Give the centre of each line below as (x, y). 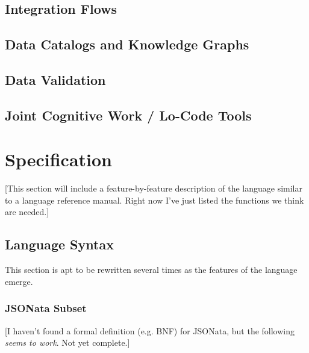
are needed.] (27, 212)
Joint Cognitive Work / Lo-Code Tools (128, 115)
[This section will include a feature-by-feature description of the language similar (154, 188)
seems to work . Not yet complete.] (67, 342)
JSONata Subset (46, 308)
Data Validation (55, 79)
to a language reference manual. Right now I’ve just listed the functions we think (154, 200)
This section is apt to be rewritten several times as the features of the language (151, 270)
